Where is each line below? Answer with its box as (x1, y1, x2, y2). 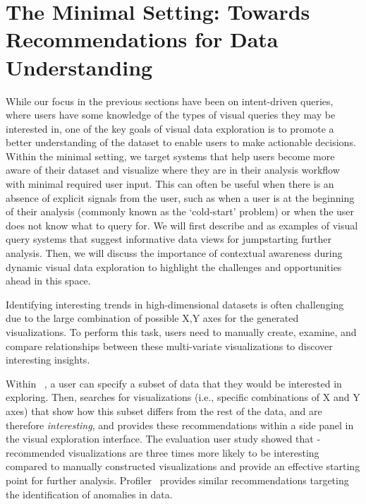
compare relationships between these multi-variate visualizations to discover (6, 338, 333, 353)
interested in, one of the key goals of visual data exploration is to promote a (6, 121, 334, 136)
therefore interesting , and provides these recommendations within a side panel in (6, 417, 354, 432)
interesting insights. (6, 352, 90, 367)
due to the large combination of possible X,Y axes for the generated (6, 311, 299, 325)
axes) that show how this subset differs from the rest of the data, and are (6, 403, 322, 418)
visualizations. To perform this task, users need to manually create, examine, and (6, 325, 357, 339)
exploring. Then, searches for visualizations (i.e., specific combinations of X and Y (6, 390, 360, 404)
